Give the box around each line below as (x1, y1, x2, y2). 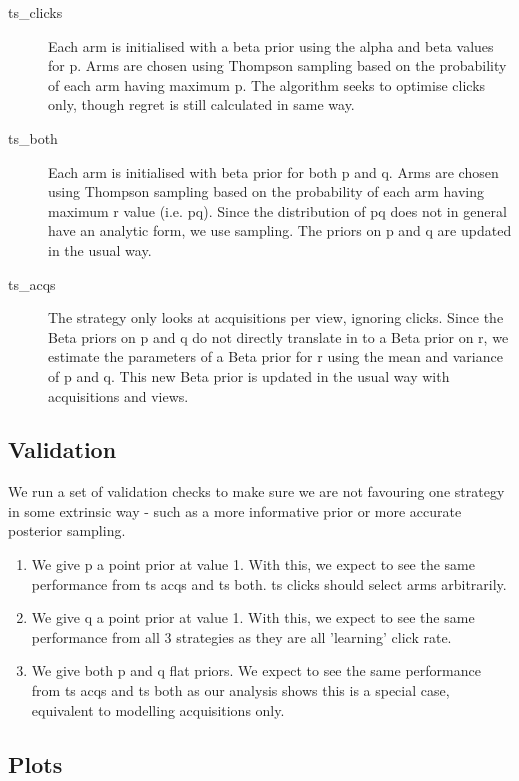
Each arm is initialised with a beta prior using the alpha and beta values (48, 35, 494, 56)
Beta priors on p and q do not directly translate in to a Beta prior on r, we (48, 326, 509, 347)
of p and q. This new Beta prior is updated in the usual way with (48, 365, 450, 386)
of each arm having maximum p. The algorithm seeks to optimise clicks (48, 74, 486, 95)
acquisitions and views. (48, 385, 189, 406)
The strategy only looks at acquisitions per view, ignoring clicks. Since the (48, 307, 504, 328)
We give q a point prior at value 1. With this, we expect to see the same (31, 607, 475, 628)
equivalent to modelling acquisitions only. (31, 699, 285, 720)
